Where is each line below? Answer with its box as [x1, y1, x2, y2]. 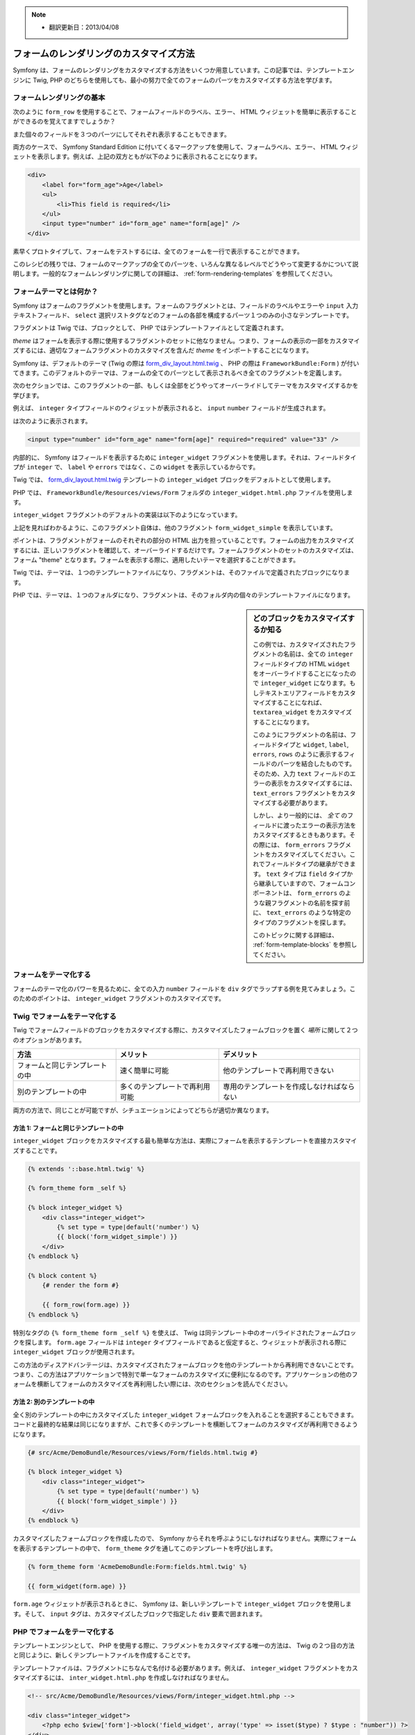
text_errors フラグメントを [253, 788, 338, 797]
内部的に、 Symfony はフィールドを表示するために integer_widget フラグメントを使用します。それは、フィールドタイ [12, 453, 357, 462]
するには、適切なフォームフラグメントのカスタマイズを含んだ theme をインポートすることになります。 [18, 346, 313, 355]
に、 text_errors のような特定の [253, 908, 352, 917]
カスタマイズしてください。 [271, 850, 350, 858]
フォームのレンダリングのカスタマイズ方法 [12, 48, 195, 60]
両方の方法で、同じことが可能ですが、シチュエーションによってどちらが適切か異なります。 [12, 1106, 273, 1114]
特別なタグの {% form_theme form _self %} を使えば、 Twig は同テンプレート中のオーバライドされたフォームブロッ [12, 1328, 357, 1337]
